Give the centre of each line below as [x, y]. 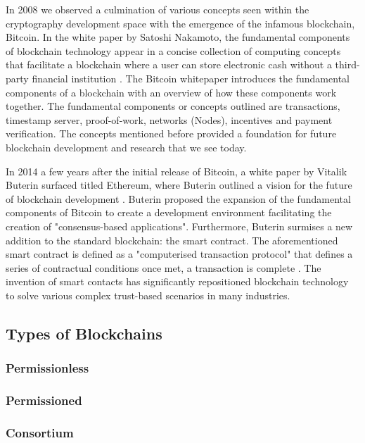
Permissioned [44, 400]
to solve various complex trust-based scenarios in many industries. [148, 295]
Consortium [40, 432]
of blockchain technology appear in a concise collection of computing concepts [173, 50]
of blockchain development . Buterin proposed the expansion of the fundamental [178, 198]
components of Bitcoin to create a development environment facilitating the [169, 212]
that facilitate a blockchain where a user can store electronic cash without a [169, 64]
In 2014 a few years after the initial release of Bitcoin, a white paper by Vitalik [177, 171]
